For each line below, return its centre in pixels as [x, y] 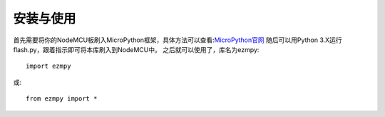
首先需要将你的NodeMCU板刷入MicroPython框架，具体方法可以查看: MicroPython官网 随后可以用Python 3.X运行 [178, 40]
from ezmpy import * [62, 99]
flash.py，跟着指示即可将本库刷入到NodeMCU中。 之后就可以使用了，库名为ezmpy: [136, 49]
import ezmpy [48, 66]
